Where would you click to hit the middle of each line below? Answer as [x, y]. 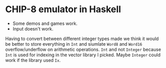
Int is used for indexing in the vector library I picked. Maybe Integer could [83, 55]
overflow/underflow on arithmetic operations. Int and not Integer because [83, 49]
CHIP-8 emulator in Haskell [63, 9]
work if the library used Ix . [33, 60]
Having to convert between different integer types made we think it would [82, 39]
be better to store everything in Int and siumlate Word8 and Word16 [74, 44]
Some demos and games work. [45, 23]
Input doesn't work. [33, 28]
